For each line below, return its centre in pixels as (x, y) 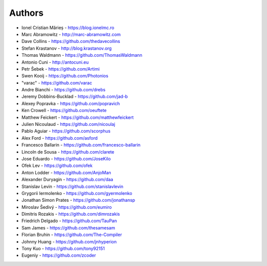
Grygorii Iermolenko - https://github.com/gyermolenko (77, 193)
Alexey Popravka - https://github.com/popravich (71, 103)
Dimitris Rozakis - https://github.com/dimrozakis (71, 214)
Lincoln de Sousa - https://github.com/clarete (68, 152)
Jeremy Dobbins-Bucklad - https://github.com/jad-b (75, 97)
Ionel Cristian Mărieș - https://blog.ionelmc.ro (68, 28)
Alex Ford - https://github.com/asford (60, 138)
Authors (26, 13)
